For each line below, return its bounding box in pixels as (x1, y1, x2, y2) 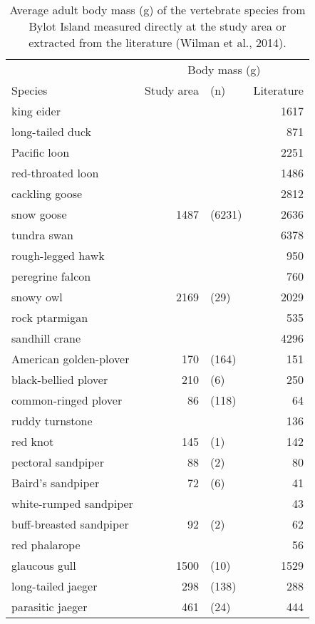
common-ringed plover (11, 392, 123, 408)
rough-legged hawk (11, 247, 105, 264)
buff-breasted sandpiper (11, 516, 129, 532)
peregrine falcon (11, 268, 91, 284)
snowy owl (11, 288, 63, 305)
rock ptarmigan (11, 309, 88, 326)
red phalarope (11, 536, 81, 553)
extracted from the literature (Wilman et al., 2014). (29, 34, 286, 51)
